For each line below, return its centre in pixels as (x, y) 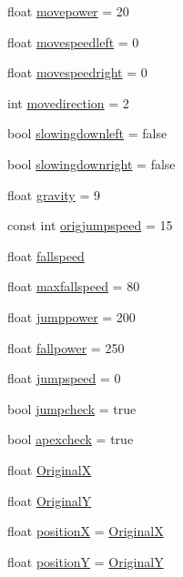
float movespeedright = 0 (77, 72)
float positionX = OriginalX (86, 531)
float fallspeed (46, 255)
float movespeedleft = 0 (73, 41)
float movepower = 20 (68, 11)
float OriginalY (50, 500)
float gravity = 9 (54, 194)
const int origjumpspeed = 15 (90, 225)
